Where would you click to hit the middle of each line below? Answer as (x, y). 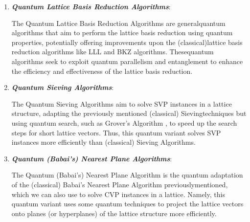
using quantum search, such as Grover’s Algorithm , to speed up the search (124, 122)
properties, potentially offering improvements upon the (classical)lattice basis (127, 42)
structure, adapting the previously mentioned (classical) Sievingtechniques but (129, 113)
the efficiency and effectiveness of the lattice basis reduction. (102, 71)
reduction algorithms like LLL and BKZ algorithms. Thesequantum (113, 52)
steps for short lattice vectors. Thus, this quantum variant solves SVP (116, 132)
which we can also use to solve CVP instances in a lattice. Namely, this (118, 194)
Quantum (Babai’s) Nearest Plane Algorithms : (92, 158)
